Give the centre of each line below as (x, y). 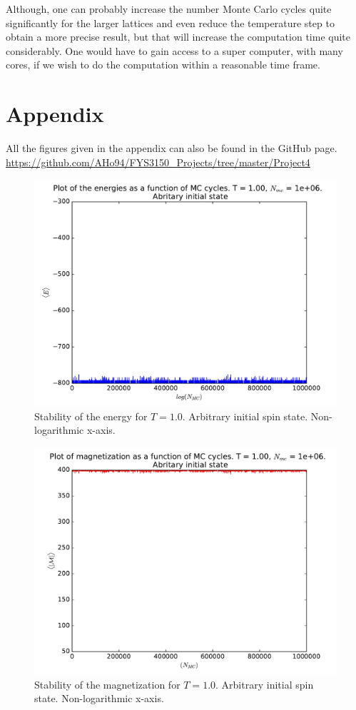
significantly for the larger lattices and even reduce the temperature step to (170, 22)
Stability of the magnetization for (107, 684)
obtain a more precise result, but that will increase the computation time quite (178, 37)
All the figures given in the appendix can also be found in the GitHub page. (172, 148)
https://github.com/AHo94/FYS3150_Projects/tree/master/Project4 (158, 162)
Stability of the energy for (91, 416)
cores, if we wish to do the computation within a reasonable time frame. (163, 65)
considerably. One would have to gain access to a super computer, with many (174, 50)
